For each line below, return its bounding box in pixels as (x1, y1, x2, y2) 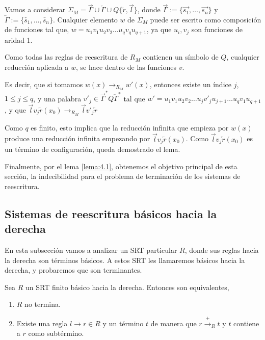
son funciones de (191, 24, 243, 35)
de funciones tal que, (5, 24, 69, 35)
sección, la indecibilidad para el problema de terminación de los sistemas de (5, 171, 241, 181)
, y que (5, 104, 26, 115)
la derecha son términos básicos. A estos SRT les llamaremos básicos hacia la (5, 254, 245, 265)
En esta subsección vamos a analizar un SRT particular (5, 244, 177, 255)
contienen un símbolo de (143, 51, 219, 62)
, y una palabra (33, 93, 82, 103)
